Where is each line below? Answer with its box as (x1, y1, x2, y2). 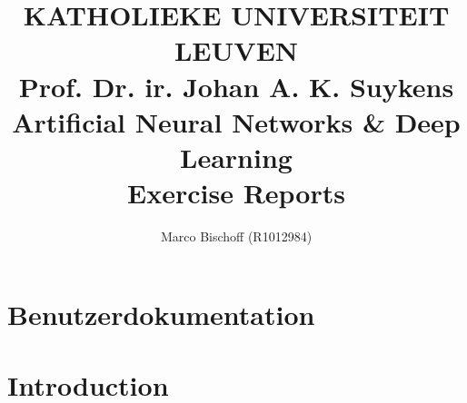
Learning (180, 138, 293, 175)
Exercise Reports (127, 174, 345, 211)
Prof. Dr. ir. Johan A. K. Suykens (18, 67, 454, 104)
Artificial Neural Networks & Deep (12, 103, 461, 140)
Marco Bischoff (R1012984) (160, 227, 313, 246)
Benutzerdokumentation (7, 295, 315, 332)
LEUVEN (174, 32, 299, 69)
